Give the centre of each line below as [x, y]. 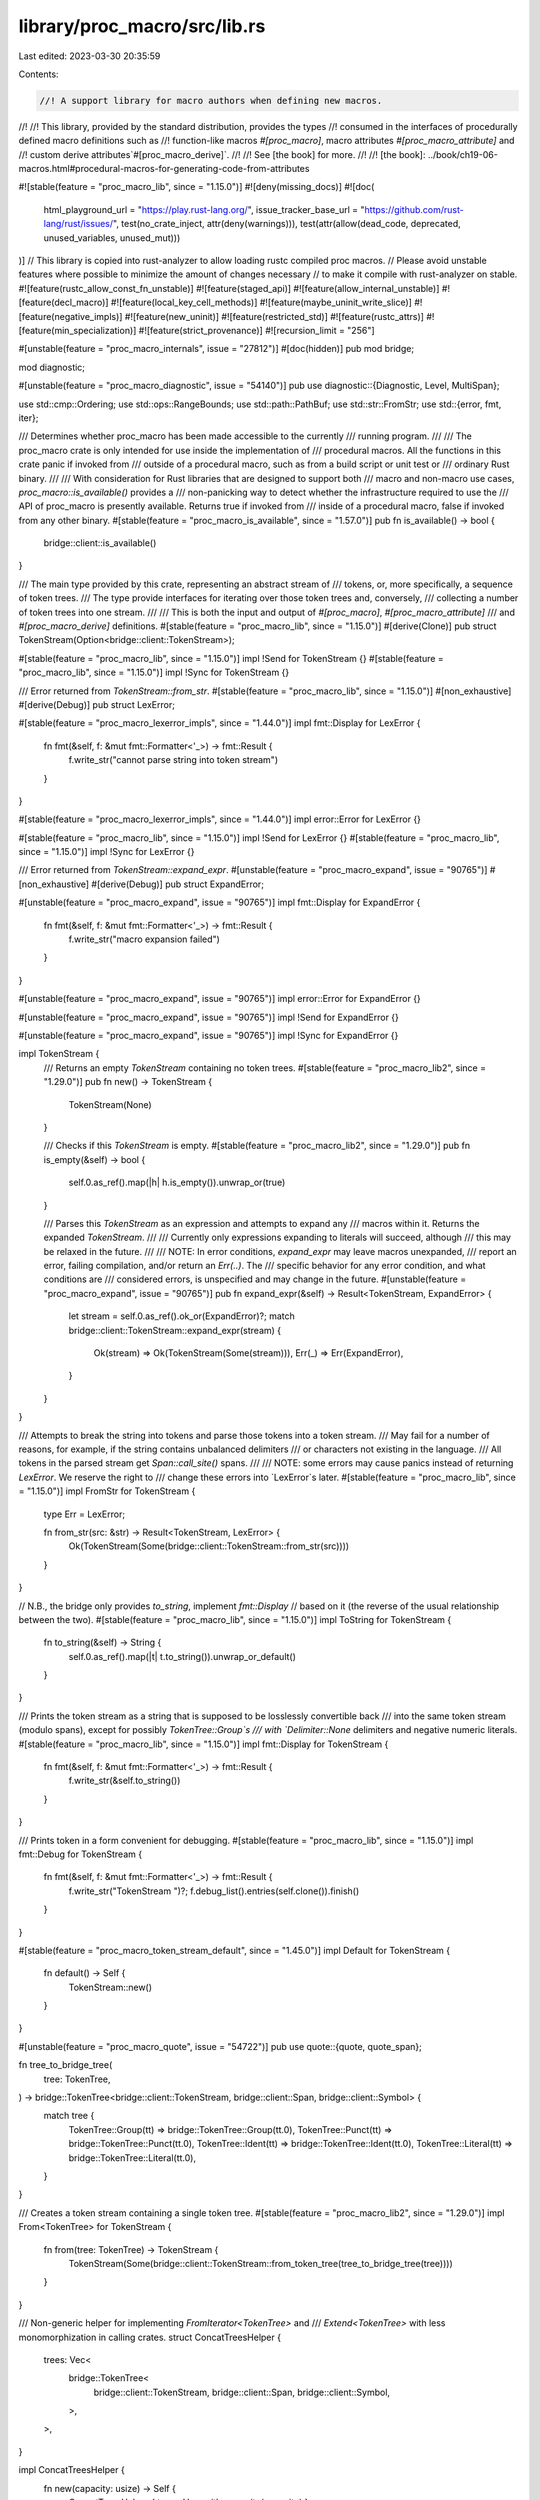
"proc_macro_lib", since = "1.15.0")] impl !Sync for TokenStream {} [154, 672]
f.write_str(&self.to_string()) [124, 1781]
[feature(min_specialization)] [77, 330]
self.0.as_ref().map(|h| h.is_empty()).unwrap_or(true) [177, 1182]
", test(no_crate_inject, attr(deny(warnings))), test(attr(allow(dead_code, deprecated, [286, 224]
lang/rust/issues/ [78, 224]
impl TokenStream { [59, 1054]
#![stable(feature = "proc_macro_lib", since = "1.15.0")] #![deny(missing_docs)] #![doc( [196, 187]
